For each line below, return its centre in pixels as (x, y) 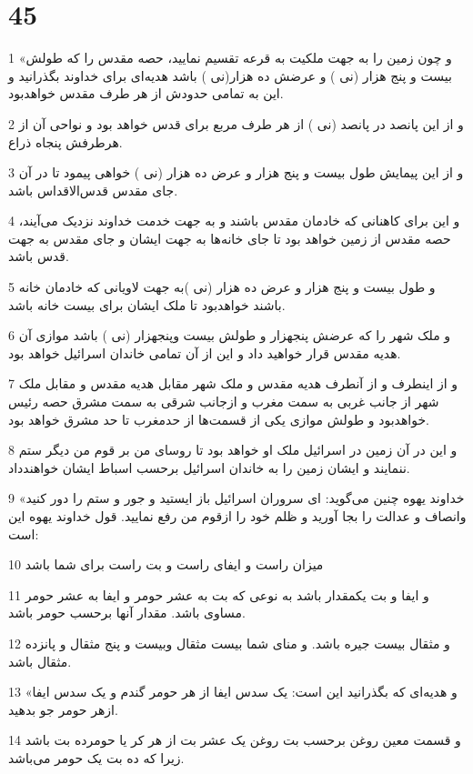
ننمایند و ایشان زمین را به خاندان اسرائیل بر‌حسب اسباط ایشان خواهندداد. (209, 467)
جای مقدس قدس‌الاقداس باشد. (93, 190)
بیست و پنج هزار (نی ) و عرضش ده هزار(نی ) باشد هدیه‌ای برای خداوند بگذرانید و (230, 75)
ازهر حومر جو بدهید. (63, 709)
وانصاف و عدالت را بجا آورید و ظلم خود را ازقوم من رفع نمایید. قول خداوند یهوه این (237, 516)
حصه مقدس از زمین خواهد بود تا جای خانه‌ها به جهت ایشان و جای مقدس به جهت (230, 238)
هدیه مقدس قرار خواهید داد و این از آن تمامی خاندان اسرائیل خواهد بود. (205, 352)
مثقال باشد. (40, 661)
